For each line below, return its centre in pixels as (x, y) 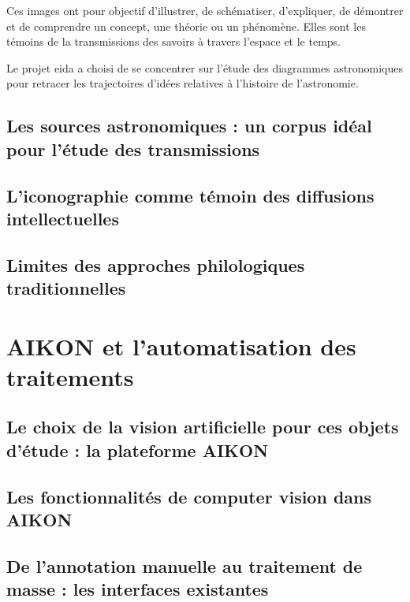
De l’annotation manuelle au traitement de (184, 565)
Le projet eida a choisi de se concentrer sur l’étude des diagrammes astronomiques (205, 67)
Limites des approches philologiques (156, 264)
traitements (70, 376)
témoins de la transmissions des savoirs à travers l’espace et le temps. (174, 41)
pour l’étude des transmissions (133, 149)
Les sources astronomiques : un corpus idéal (189, 126)
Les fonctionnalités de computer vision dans (189, 496)
